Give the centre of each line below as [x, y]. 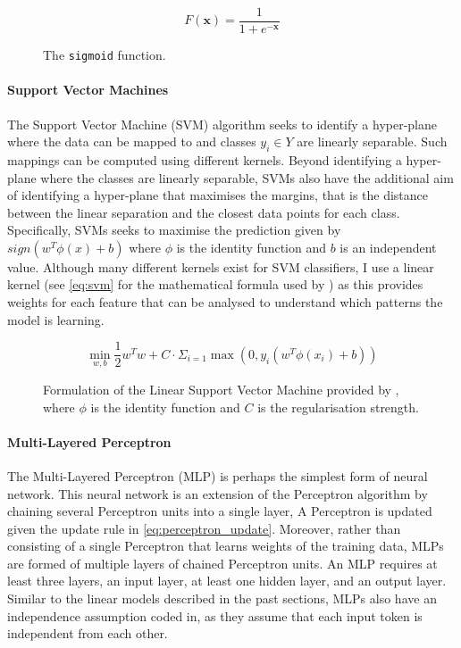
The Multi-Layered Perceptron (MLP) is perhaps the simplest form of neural [218, 475]
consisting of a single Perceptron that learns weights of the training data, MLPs [226, 546]
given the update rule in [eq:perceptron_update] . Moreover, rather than [204, 528]
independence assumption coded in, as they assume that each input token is [215, 615]
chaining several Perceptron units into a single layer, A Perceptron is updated [220, 511]
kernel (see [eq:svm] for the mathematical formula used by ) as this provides [215, 284]
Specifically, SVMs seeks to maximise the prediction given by [174, 230]
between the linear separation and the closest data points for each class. [204, 212]
